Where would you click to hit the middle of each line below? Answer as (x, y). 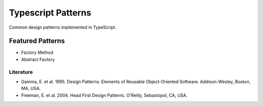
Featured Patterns (37, 41)
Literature (21, 72)
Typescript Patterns (50, 13)
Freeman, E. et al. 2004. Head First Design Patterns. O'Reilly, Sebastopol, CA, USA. (104, 95)
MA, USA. (31, 88)
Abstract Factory (38, 59)
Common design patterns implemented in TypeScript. (63, 27)
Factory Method (37, 53)
